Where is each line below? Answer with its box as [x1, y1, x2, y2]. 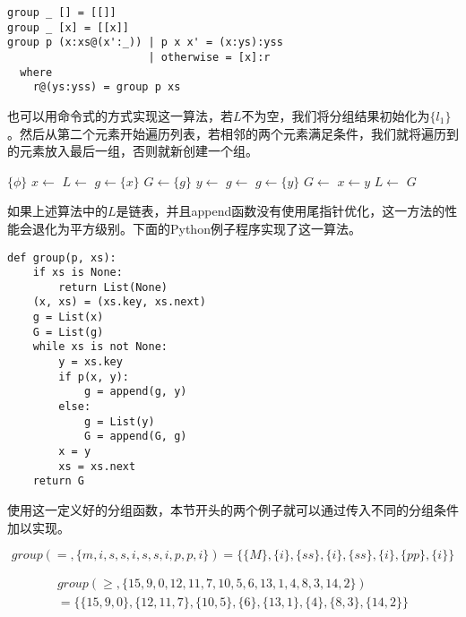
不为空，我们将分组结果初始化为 [241, 106, 430, 124]
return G [32, 475, 84, 488]
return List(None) [58, 280, 168, 294]
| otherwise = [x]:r [148, 50, 271, 64]
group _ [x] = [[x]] [7, 21, 130, 34]
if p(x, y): [58, 370, 130, 383]
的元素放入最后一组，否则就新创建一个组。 [7, 141, 258, 160]
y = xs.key [58, 356, 123, 369]
